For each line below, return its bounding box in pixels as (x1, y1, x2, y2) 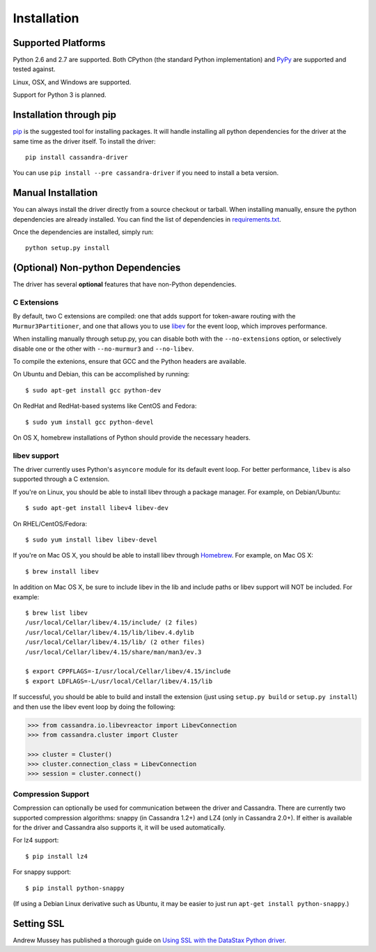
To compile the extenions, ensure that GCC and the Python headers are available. (13, 358, 246, 365)
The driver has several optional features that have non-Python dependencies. (13, 280, 237, 289)
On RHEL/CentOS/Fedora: (13, 519, 87, 528)
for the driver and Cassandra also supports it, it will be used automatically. (13, 823, 226, 831)
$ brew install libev (25, 567, 99, 575)
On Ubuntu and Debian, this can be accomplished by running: (13, 370, 190, 378)
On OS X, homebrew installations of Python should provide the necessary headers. (13, 433, 251, 442)
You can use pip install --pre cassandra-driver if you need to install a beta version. (13, 169, 279, 177)
